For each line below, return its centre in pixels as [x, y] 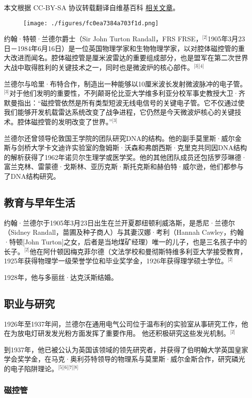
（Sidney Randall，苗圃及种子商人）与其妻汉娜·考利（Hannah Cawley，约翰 [124, 232]
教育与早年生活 [39, 202]
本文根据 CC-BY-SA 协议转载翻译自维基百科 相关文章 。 [92, 7]
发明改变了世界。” [85, 121]
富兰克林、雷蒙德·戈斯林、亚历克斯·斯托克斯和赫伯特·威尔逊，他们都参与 [124, 166]
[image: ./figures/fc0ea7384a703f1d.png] [91, 23]
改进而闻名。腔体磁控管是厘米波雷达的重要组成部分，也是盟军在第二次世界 [129, 58]
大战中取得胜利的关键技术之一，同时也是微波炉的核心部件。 [99, 67]
